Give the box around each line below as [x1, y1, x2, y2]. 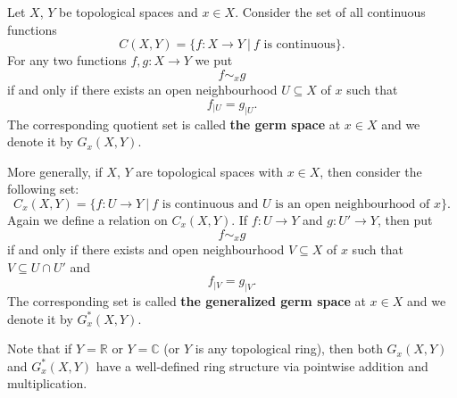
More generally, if [7, 162, 103, 180]
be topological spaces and [59, 3, 198, 21]
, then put [377, 211, 433, 228]
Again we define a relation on [7, 211, 168, 228]
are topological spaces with [136, 162, 283, 180]
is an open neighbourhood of [275, 198, 430, 211]
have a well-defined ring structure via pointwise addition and [96, 356, 428, 375]
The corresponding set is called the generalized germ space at [7, 292, 366, 311]
